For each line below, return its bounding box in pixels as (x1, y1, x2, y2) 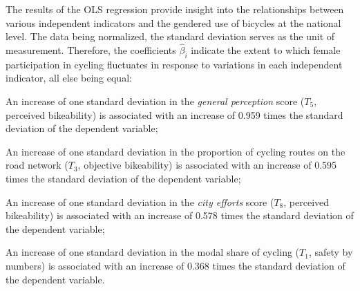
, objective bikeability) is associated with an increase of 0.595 (77, 158, 337, 172)
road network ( (6, 158, 68, 172)
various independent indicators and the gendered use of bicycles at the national (6, 15, 341, 30)
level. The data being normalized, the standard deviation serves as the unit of (6, 29, 335, 44)
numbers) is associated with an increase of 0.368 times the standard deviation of (6, 258, 345, 272)
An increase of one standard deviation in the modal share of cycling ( (6, 245, 300, 259)
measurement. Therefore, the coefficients (6, 43, 176, 57)
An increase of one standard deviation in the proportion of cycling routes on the (6, 144, 345, 158)
